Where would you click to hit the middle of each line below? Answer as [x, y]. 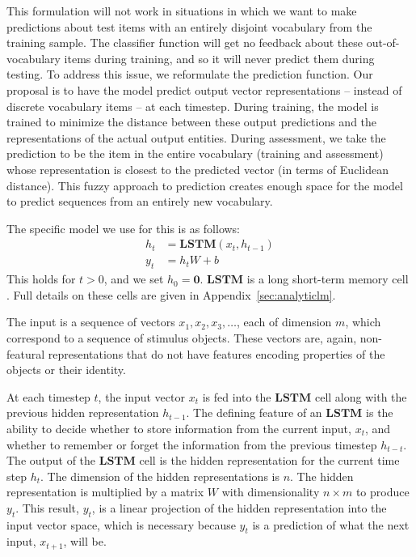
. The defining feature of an [254, 412]
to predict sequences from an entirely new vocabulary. [140, 201]
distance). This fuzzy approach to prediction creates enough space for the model [205, 185]
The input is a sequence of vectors [91, 322]
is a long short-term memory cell [328, 279]
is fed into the [237, 396]
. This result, [47, 507]
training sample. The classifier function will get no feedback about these [185, 43]
